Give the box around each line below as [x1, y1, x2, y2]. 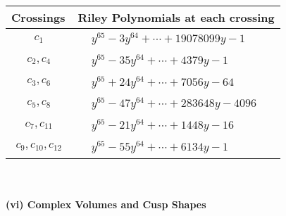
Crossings [11, 9, 66, 25]
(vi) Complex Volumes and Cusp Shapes [6, 197, 206, 212]
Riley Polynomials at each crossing [77, 9, 275, 25]
